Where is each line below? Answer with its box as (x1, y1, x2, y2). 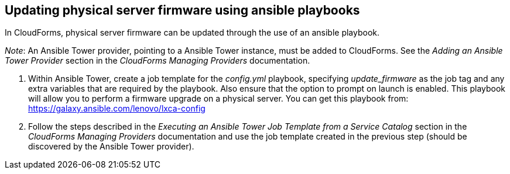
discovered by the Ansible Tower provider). (28, 141, 194, 152)
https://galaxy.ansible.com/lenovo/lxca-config (28, 103, 206, 114)
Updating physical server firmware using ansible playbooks (5, 3, 360, 18)
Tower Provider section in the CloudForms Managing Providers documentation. (5, 55, 310, 66)
